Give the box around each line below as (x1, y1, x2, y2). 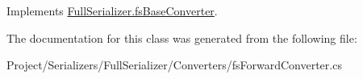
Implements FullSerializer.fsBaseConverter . (6, 2, 218, 19)
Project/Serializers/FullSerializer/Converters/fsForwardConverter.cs (6, 56, 342, 73)
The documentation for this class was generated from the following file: (6, 29, 357, 46)
